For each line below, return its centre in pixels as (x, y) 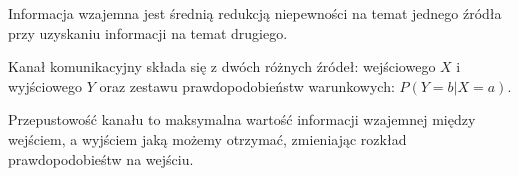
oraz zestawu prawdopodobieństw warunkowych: (247, 85)
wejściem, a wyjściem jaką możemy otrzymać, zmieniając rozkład (207, 138)
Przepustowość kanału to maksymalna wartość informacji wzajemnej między (242, 119)
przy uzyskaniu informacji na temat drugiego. (148, 32)
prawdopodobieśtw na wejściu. (101, 158)
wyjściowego (45, 85)
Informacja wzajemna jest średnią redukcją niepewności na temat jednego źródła (255, 13)
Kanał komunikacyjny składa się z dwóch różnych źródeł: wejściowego (222, 66)
